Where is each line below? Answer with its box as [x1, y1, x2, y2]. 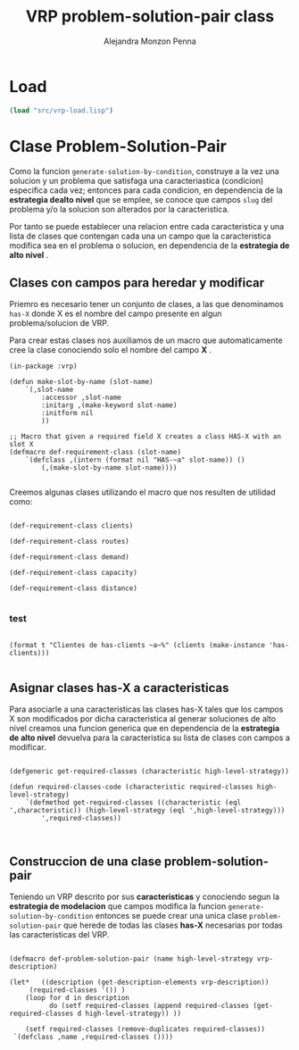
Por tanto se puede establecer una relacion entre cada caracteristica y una [9, 221, 285, 231]
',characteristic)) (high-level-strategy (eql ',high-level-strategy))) [9, 806, 286, 815]
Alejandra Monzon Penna [104, 36, 196, 46]
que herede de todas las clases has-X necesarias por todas [63, 920, 283, 930]
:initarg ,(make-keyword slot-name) [41, 401, 178, 410]
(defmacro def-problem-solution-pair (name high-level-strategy [9, 954, 253, 963]
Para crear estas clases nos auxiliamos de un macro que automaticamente [9, 335, 283, 346]
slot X [9, 440, 34, 449]
